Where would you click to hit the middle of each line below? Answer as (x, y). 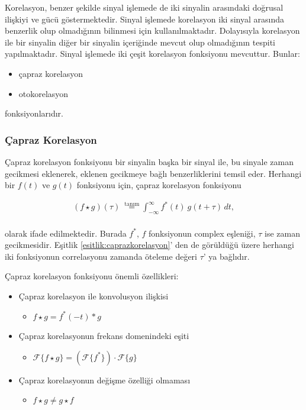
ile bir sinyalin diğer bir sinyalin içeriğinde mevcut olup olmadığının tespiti (140, 42)
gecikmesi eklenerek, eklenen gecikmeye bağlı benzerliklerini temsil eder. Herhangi (153, 173)
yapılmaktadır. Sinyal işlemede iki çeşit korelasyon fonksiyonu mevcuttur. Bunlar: (152, 54)
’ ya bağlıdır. (226, 256)
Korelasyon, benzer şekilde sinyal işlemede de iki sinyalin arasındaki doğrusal (144, 7)
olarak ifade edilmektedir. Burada (66, 233)
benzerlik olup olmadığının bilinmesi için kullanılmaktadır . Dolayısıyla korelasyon (152, 30)
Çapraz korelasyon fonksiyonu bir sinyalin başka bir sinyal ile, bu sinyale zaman (149, 161)
